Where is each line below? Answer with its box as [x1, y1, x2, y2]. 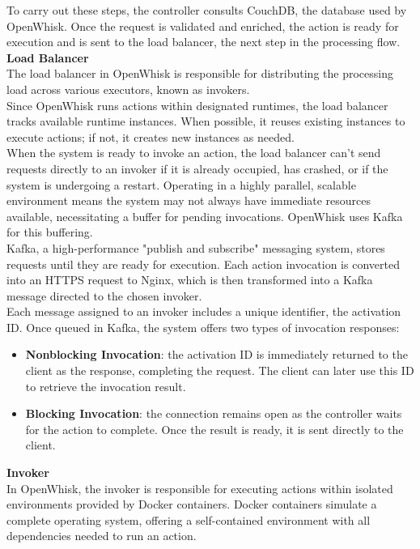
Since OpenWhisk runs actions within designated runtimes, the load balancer [6, 96, 388, 113]
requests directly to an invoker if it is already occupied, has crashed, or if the [6, 160, 388, 177]
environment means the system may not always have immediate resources [6, 192, 371, 209]
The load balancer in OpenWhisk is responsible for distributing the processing [6, 65, 393, 82]
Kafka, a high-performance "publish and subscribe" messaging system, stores [6, 239, 385, 256]
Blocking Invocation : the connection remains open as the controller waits [25, 405, 402, 422]
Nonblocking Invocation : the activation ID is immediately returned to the [25, 346, 408, 363]
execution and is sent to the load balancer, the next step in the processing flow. [6, 33, 401, 50]
